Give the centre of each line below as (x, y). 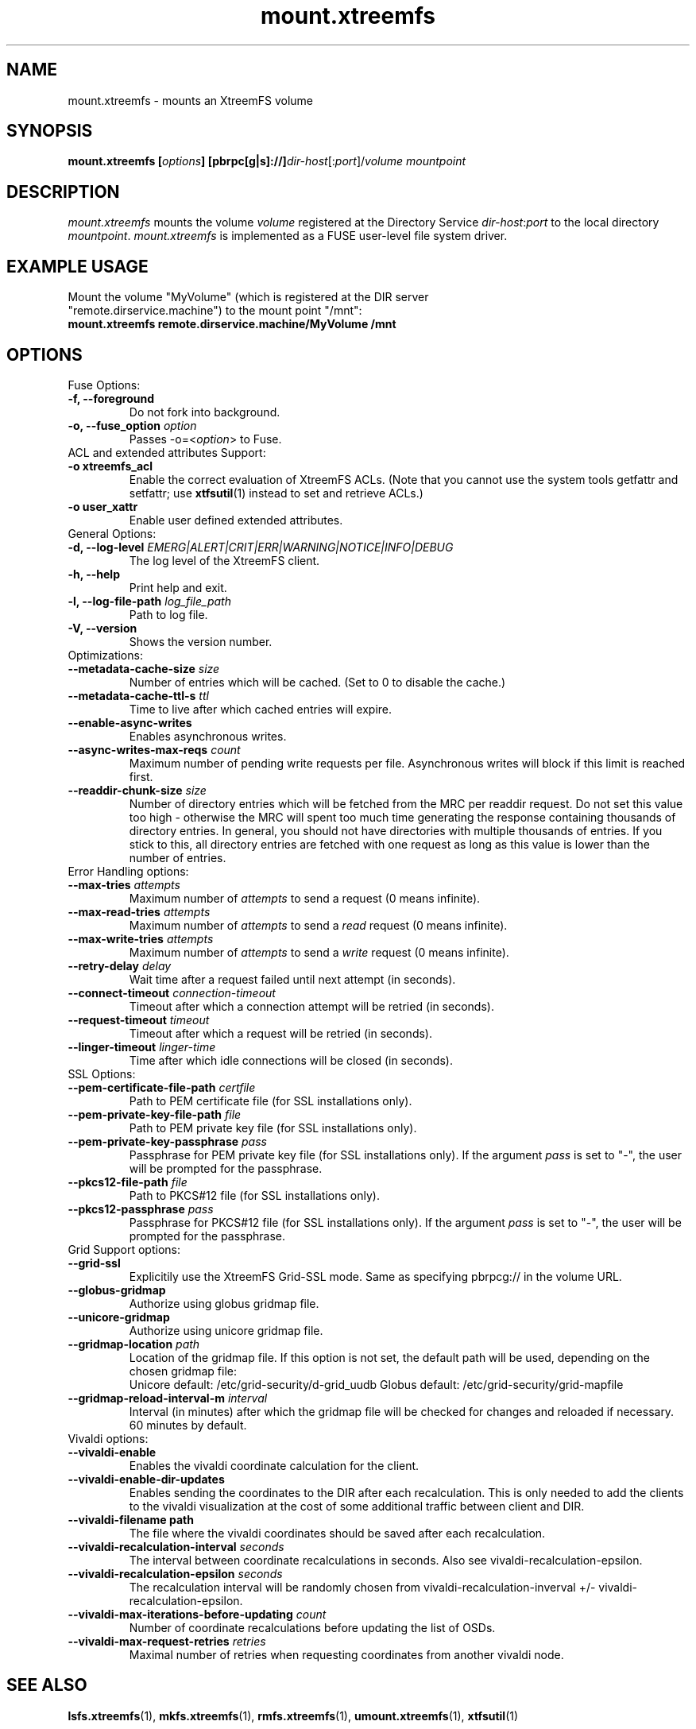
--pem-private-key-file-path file (155, 1114)
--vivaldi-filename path (131, 1519)
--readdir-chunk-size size (137, 790)
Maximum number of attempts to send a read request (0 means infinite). (318, 925)
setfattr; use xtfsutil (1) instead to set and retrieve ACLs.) (276, 493)
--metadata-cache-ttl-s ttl (138, 695)
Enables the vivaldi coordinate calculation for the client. (274, 1465)
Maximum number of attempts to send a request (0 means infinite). (305, 898)
